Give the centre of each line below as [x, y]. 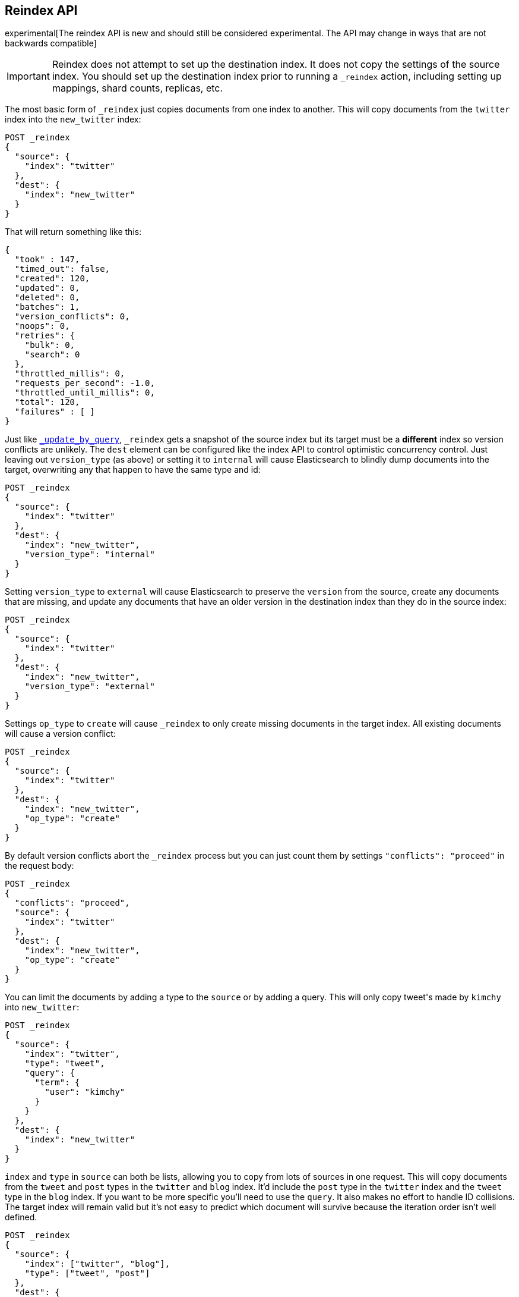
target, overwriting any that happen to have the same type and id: [133, 470]
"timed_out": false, [62, 269]
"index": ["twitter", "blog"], [97, 1264]
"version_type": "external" [90, 687]
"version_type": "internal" [90, 555]
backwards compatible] [51, 43]
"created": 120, [52, 279]
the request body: [39, 866]
